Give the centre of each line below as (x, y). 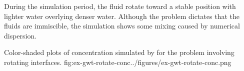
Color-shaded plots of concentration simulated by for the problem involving (119, 52)
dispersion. (20, 35)
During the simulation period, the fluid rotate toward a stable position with (120, 6)
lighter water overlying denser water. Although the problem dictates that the (122, 16)
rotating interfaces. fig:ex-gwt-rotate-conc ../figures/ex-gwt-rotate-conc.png (118, 62)
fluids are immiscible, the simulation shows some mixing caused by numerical (122, 26)
